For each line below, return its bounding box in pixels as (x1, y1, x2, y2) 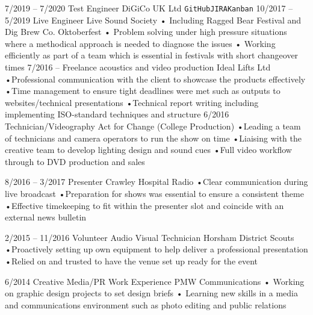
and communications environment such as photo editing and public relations (5, 298, 287, 311)
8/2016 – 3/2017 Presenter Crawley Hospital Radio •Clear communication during (5, 175, 308, 188)
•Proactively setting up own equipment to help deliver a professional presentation (5, 243, 308, 255)
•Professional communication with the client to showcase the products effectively (5, 72, 306, 85)
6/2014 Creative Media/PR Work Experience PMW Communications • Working (5, 275, 305, 287)
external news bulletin (5, 211, 87, 223)
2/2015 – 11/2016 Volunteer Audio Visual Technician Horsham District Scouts (5, 231, 294, 243)
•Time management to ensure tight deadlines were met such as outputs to (5, 84, 280, 97)
